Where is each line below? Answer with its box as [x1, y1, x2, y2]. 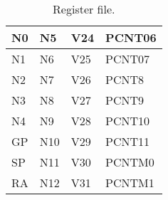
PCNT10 [105, 112, 150, 129]
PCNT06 [105, 29, 157, 46]
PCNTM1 [105, 174, 154, 191]
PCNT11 [105, 133, 150, 149]
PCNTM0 [105, 154, 154, 170]
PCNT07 [105, 51, 150, 67]
